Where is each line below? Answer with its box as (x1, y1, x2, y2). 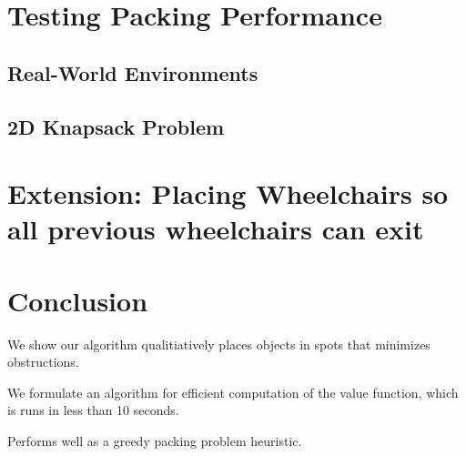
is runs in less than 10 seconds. (7, 400, 179, 420)
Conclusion (7, 281, 148, 319)
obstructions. (7, 352, 79, 371)
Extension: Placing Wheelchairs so (7, 175, 449, 212)
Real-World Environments (7, 58, 258, 86)
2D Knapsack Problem (7, 112, 225, 140)
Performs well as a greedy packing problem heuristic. (7, 431, 302, 450)
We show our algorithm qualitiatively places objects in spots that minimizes (7, 334, 431, 353)
